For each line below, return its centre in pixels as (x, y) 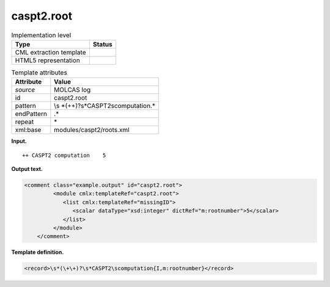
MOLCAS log (72, 90)
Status (102, 44)
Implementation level (41, 35)
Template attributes (39, 73)
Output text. (27, 169)
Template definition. (38, 252)
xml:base (28, 130)
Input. (19, 141)
